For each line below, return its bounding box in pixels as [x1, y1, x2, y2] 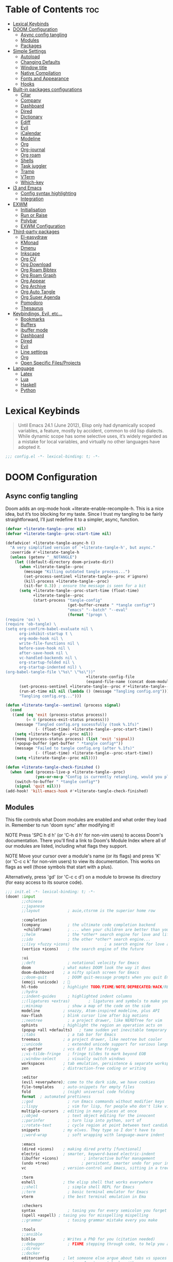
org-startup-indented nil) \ [19, 665, 82, 670]
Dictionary [20, 113, 43, 119]
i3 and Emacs [12, 184, 42, 191]
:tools [21, 1226, 36, 1232]
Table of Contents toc [5, 4, 99, 15]
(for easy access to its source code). [5, 879, 83, 885]
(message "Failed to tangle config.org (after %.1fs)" [14, 746, 135, 751]
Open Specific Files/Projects [20, 359, 81, 366]
